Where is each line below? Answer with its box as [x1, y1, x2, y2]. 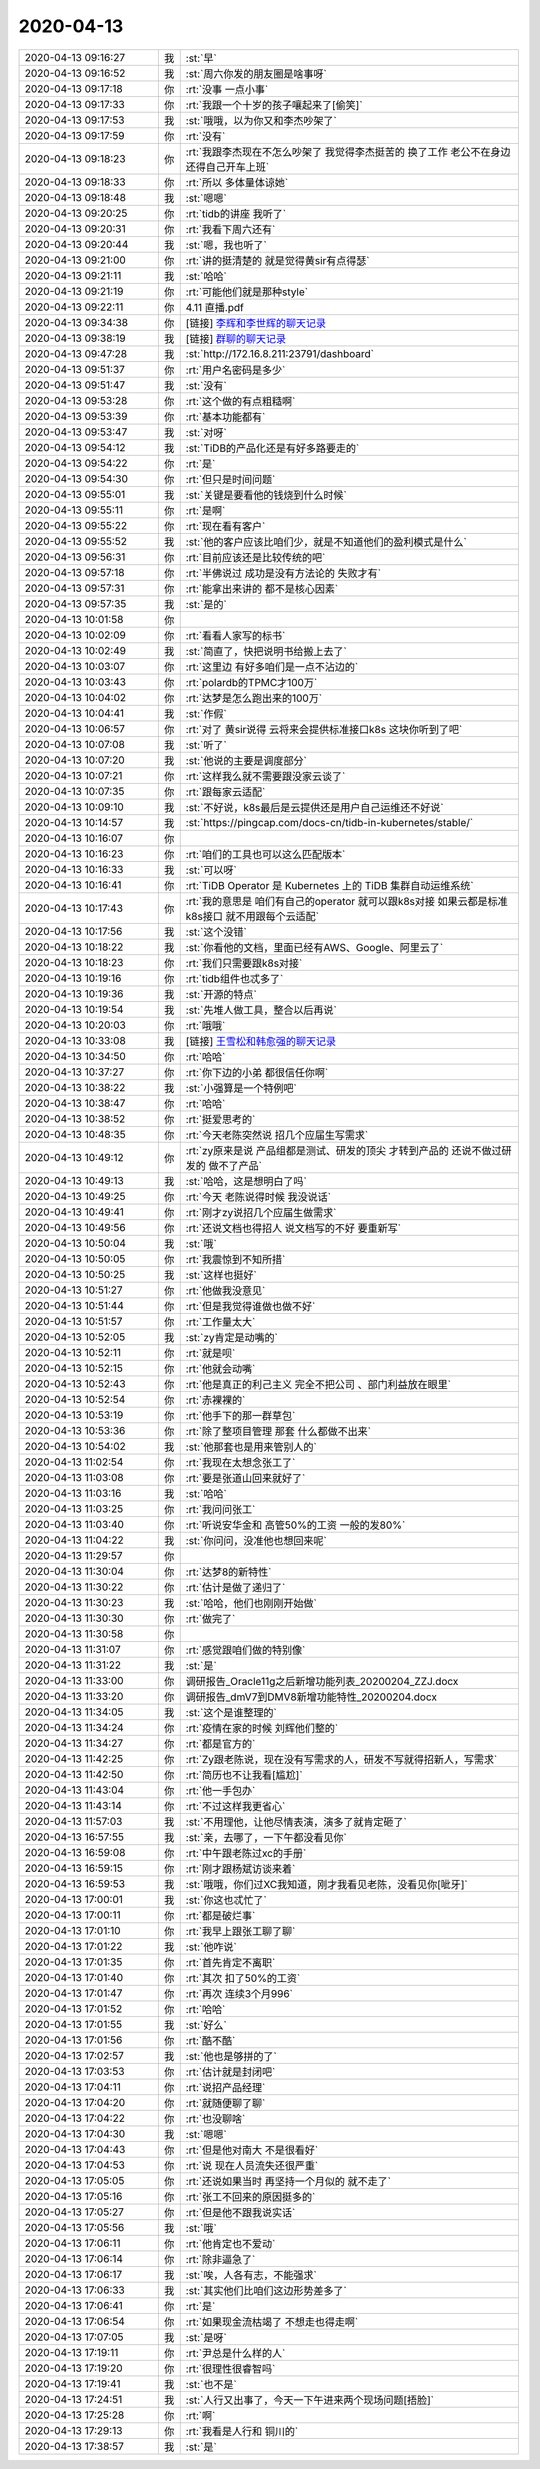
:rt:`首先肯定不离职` [185, 1955, 276, 1969]
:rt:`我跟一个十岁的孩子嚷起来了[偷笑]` [185, 98, 364, 112]
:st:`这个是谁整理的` [185, 1705, 277, 1719]
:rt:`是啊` [185, 503, 226, 517]
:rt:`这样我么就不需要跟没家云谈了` [185, 769, 346, 783]
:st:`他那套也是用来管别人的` [185, 1440, 317, 1454]
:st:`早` [185, 51, 217, 65]
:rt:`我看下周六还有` [185, 222, 276, 236]
